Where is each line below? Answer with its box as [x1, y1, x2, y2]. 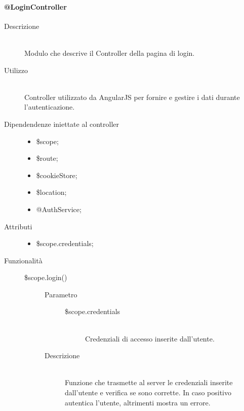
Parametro [45, 289, 77, 299]
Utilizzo [4, 64, 28, 75]
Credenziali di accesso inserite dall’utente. [85, 333, 215, 344]
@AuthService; [36, 203, 82, 214]
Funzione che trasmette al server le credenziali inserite [65, 377, 233, 388]
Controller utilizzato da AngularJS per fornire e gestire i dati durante [24, 91, 240, 102]
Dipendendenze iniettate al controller [4, 118, 119, 129]
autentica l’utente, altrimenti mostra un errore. [65, 397, 211, 407]
